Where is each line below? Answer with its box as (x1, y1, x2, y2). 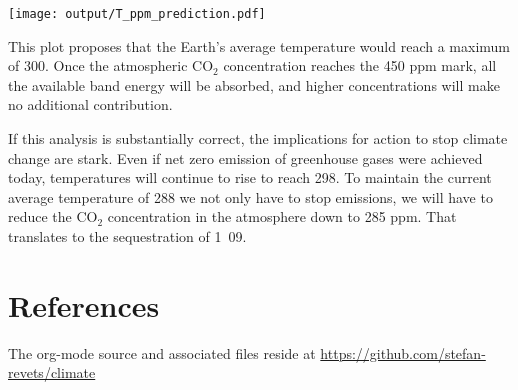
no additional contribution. (8, 94, 173, 115)
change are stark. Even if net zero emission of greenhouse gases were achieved (8, 147, 483, 168)
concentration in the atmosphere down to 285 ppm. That (107, 206, 457, 227)
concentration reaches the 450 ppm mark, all (223, 55, 497, 76)
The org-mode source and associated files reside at (8, 342, 316, 363)
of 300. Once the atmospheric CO (8, 55, 214, 76)
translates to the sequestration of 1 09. (8, 226, 247, 246)
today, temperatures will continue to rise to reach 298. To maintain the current (8, 167, 492, 188)
